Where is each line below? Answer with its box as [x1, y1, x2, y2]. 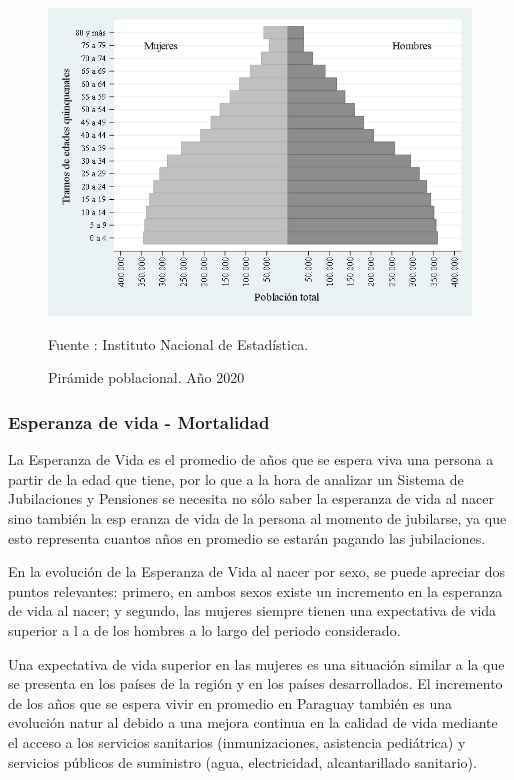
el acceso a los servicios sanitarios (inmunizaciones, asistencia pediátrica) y [8, 731, 466, 752]
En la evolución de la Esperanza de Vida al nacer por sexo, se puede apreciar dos [8, 561, 506, 582]
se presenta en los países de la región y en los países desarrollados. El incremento [8, 673, 503, 694]
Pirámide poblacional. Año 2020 [48, 367, 245, 388]
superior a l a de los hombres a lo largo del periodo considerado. [8, 620, 401, 640]
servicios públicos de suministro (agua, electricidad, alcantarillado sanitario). [8, 751, 477, 772]
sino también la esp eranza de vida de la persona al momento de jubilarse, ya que [8, 508, 507, 529]
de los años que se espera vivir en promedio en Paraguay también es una [8, 692, 453, 713]
